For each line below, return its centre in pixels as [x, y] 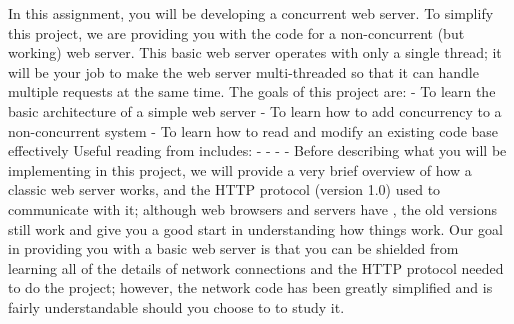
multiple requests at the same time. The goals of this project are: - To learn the [252, 91]
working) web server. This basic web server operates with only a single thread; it [255, 52]
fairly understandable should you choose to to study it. [176, 306]
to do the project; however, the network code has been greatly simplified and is [250, 287]
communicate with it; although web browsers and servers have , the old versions [253, 208]
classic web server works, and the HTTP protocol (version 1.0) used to [224, 189]
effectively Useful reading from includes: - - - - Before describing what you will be [257, 150]
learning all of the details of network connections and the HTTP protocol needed [256, 267]
